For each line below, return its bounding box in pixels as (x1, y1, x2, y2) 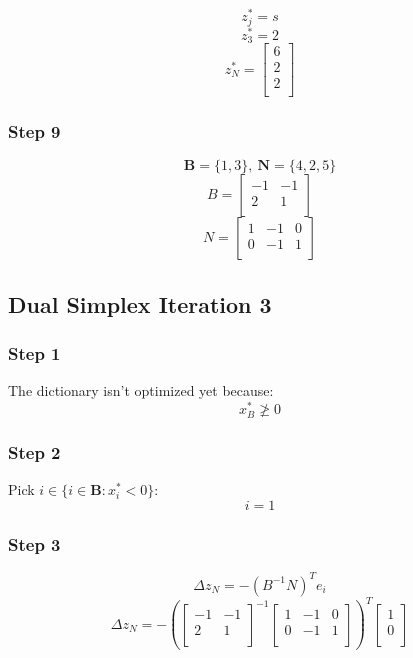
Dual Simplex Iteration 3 (8, 288, 272, 319)
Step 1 (8, 341, 61, 366)
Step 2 (8, 440, 61, 464)
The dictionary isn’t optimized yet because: (8, 380, 274, 401)
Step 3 (8, 531, 61, 556)
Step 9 (8, 119, 61, 144)
